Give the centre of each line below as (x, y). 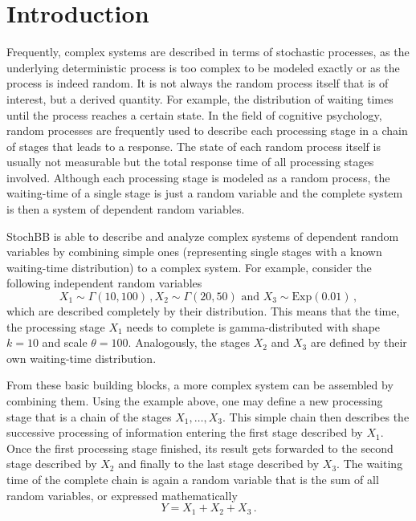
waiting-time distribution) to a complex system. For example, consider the (189, 267)
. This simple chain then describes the (316, 416)
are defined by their (359, 342)
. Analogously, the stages (189, 342)
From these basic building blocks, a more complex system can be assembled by (200, 385)
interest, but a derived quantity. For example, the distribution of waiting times (200, 98)
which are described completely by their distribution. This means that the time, (203, 311)
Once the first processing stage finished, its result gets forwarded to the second (200, 448)
